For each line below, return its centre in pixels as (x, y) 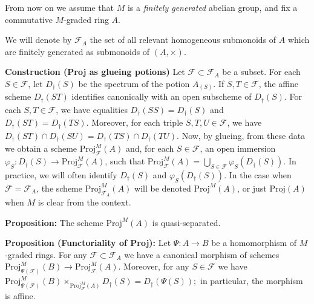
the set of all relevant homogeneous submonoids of (183, 40)
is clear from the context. (84, 202)
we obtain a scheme (41, 148)
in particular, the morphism (252, 281)
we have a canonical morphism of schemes (202, 254)
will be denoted (163, 188)
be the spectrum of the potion (134, 83)
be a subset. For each (261, 72)
